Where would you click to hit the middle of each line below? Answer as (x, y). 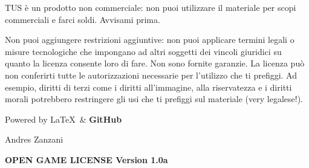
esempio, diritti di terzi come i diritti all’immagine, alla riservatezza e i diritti (148, 87)
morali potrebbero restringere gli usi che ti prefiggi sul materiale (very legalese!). (154, 99)
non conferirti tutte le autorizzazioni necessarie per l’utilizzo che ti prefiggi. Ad (151, 75)
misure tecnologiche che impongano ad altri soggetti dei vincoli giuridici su (143, 51)
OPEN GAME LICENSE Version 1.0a (86, 159)
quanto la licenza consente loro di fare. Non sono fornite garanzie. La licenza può (155, 63)
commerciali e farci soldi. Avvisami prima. (83, 19)
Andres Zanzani (34, 139)
